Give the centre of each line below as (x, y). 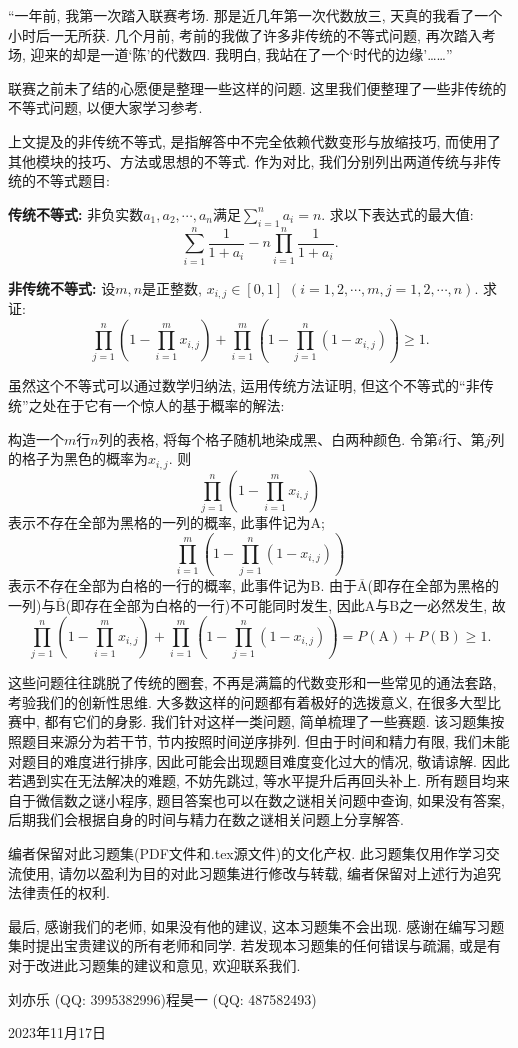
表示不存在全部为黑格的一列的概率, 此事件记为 (159, 522)
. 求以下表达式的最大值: (397, 213)
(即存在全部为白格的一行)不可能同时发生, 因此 (215, 604)
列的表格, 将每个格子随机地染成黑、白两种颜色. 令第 (268, 438)
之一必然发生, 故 (452, 604)
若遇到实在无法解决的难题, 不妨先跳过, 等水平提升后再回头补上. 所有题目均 (252, 780)
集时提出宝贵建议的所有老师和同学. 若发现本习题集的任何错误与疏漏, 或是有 (255, 945)
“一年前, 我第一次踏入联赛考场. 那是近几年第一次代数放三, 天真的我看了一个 (255, 15)
